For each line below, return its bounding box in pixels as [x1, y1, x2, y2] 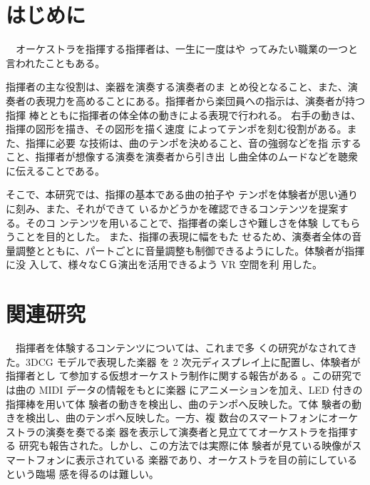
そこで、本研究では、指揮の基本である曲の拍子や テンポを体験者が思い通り [6, 187, 358, 202]
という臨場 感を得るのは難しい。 [6, 466, 159, 481]
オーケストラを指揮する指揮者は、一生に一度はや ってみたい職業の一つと [15, 41, 358, 56]
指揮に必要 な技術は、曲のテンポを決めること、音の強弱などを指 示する [25, 135, 361, 150]
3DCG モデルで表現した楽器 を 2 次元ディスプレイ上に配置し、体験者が [25, 354, 361, 369]
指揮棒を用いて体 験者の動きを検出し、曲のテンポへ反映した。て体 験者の [6, 396, 351, 411]
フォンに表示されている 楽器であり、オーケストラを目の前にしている [35, 451, 358, 466]
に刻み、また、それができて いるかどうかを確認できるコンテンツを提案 [6, 201, 339, 216]
